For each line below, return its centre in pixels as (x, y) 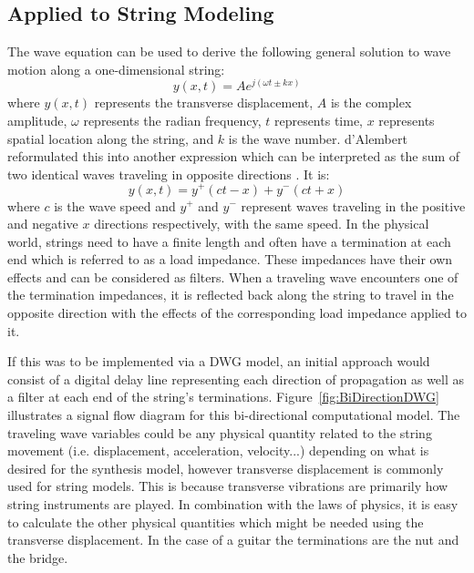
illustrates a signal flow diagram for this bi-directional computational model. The (234, 415)
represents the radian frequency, (172, 121)
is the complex (371, 102)
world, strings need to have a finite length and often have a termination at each (229, 241)
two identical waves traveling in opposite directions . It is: (169, 174)
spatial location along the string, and (111, 138)
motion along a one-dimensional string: (116, 69)
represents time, (318, 121)
